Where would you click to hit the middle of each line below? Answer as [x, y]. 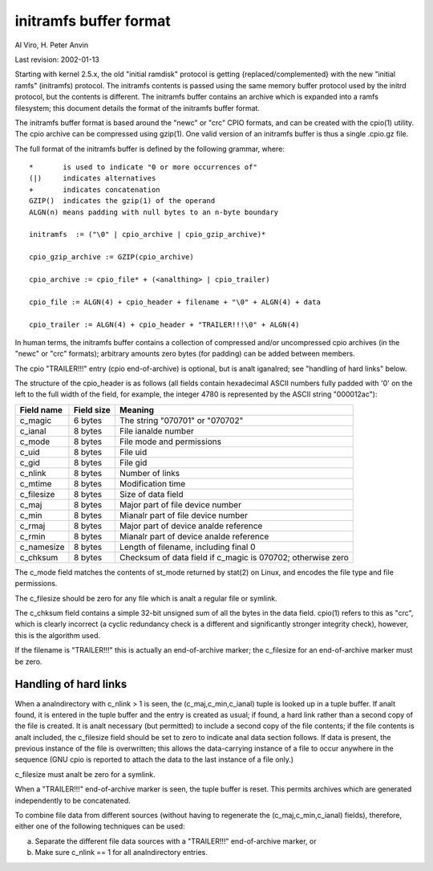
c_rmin [32, 536]
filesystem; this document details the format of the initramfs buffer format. [138, 108]
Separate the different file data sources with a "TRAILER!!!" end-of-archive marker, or [176, 841]
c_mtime [36, 483]
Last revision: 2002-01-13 [57, 59]
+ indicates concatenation [95, 189]
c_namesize [42, 547]
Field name [41, 409]
